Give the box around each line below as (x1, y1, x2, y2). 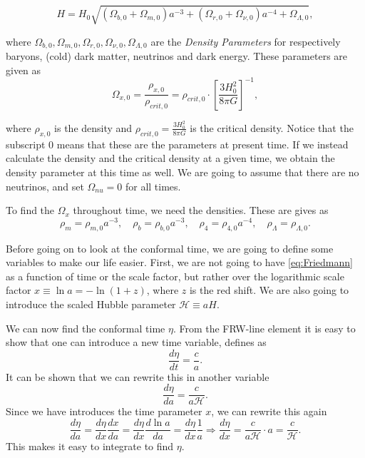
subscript (6, 136, 46, 151)
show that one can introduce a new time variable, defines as (6, 335, 267, 350)
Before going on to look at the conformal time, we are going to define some (6, 240, 334, 255)
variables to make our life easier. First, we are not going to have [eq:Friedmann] (6, 255, 353, 270)
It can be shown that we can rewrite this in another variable (6, 369, 269, 384)
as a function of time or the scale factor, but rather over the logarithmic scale (6, 268, 344, 283)
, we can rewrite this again (211, 404, 327, 419)
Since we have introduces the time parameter (6, 404, 202, 419)
